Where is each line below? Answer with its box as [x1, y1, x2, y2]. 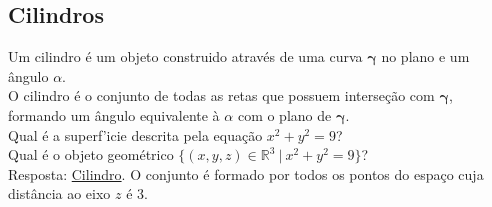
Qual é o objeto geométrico [8, 144, 174, 165]
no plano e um [381, 46, 470, 67]
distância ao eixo [8, 183, 111, 204]
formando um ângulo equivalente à [8, 104, 220, 125]
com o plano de [237, 104, 332, 125]
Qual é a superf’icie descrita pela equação [8, 124, 263, 145]
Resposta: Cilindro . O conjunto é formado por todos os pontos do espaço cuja [8, 163, 484, 184]
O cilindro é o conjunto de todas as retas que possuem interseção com [8, 85, 435, 106]
